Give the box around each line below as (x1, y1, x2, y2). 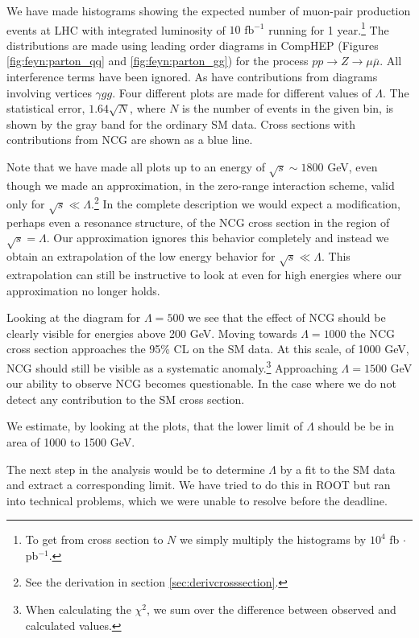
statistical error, (6, 100, 85, 117)
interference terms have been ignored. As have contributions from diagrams (6, 68, 378, 85)
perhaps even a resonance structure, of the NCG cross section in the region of (6, 213, 390, 230)
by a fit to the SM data (280, 460, 396, 477)
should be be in (317, 418, 394, 434)
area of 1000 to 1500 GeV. (6, 433, 135, 450)
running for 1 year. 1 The (268, 19, 389, 38)
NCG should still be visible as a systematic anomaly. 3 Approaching (6, 356, 338, 376)
